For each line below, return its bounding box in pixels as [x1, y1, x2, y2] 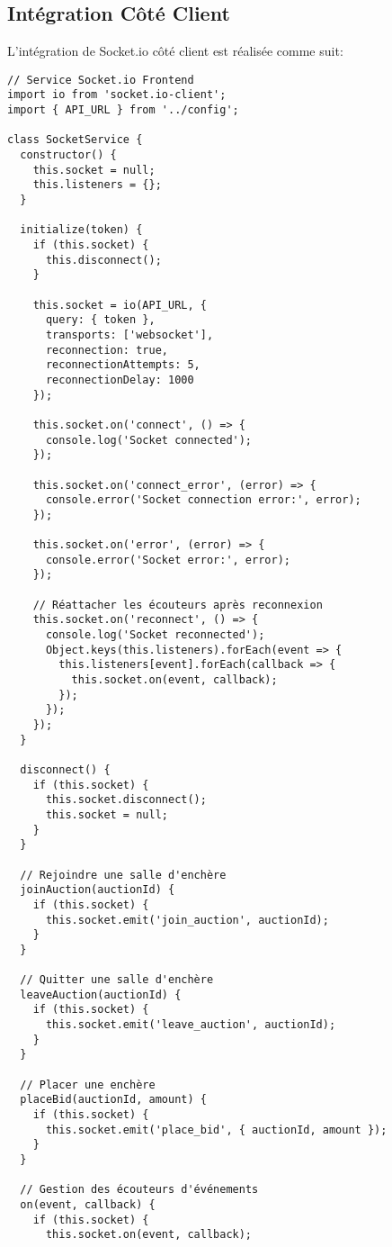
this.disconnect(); [45, 253, 162, 267]
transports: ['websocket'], [45, 328, 214, 341]
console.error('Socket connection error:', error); [45, 493, 361, 507]
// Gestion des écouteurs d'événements [20, 1183, 259, 1197]
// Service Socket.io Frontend [7, 73, 194, 86]
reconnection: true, [45, 343, 168, 357]
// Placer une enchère [20, 1078, 156, 1091]
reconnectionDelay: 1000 [45, 373, 194, 386]
